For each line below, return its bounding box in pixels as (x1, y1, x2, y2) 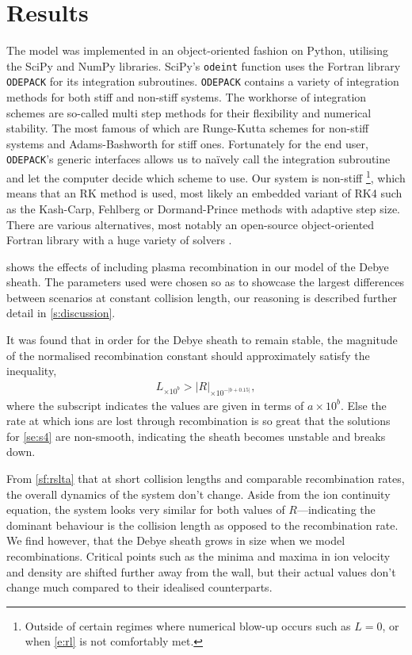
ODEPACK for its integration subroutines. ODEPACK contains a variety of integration (6, 73, 399, 90)
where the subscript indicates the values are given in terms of (6, 396, 304, 413)
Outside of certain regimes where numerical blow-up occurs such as (25, 617, 351, 634)
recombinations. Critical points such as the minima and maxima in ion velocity (6, 548, 391, 565)
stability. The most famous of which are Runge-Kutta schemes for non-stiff (6, 120, 369, 136)
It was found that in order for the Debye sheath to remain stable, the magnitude (6, 331, 398, 348)
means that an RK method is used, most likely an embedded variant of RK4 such (6, 185, 402, 201)
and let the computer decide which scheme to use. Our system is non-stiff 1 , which (6, 167, 406, 186)
